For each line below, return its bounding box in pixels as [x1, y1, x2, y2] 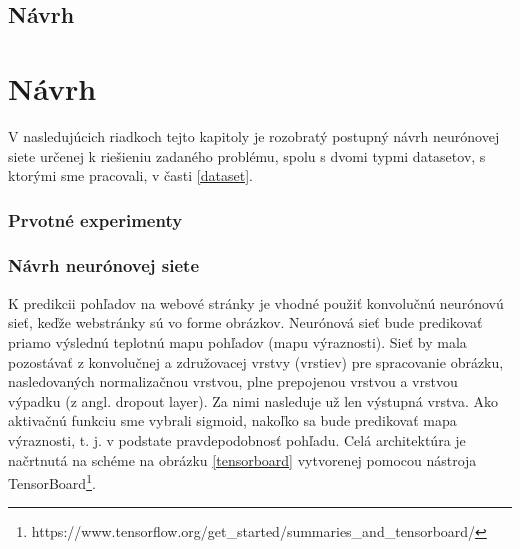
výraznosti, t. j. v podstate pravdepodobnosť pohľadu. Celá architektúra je [8, 429, 466, 450]
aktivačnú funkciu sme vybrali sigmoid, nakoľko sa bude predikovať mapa [8, 410, 457, 431]
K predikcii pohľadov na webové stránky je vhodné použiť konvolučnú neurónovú [8, 292, 504, 313]
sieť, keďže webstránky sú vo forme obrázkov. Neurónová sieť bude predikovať [8, 312, 483, 333]
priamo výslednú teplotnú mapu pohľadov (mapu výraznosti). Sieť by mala [8, 331, 467, 352]
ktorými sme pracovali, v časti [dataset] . [8, 165, 253, 186]
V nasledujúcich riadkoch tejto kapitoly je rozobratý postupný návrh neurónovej [8, 125, 500, 146]
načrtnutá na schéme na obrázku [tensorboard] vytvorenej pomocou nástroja [8, 449, 477, 470]
